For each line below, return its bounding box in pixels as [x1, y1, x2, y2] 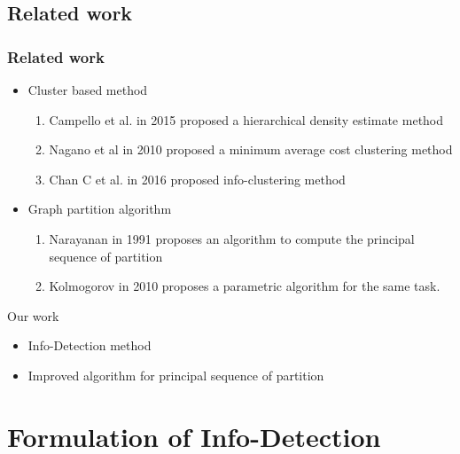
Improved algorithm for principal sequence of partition [27, 365, 324, 384]
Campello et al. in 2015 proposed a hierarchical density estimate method [49, 110, 444, 129]
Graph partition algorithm [27, 200, 172, 218]
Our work [7, 306, 59, 325]
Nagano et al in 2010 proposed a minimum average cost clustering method [49, 140, 453, 159]
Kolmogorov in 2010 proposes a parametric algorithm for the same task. [49, 277, 441, 295]
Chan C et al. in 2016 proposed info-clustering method [49, 169, 346, 188]
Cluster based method [27, 81, 148, 98]
